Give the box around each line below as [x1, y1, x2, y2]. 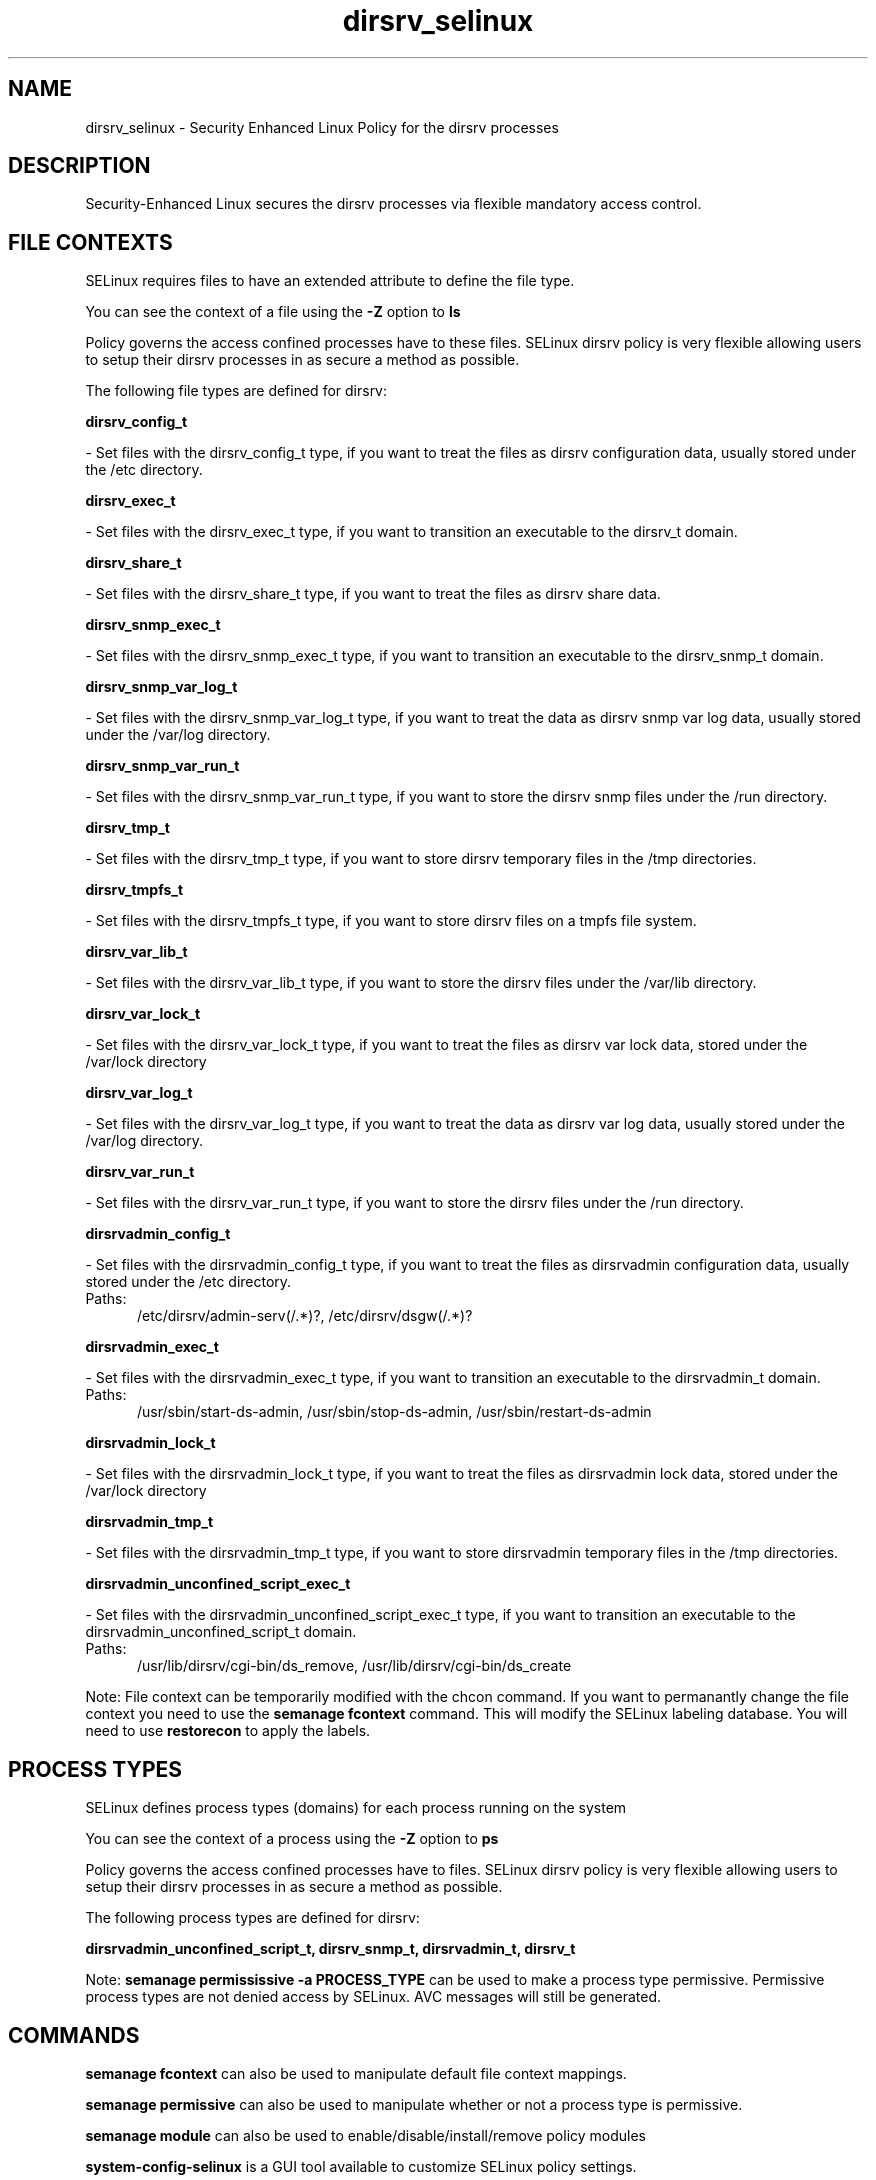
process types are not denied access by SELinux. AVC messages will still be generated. [85, 1988, 662, 2006]
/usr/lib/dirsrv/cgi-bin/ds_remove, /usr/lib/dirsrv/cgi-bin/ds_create [137, 1657, 572, 1675]
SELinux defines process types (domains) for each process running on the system [85, 1799, 627, 1817]
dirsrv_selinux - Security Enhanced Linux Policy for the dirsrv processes [85, 118, 559, 136]
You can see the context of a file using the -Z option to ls [85, 303, 461, 321]
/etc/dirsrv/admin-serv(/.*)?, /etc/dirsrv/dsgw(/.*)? [137, 1307, 473, 1325]
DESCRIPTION [8, 153, 151, 179]
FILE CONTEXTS [8, 229, 173, 255]
